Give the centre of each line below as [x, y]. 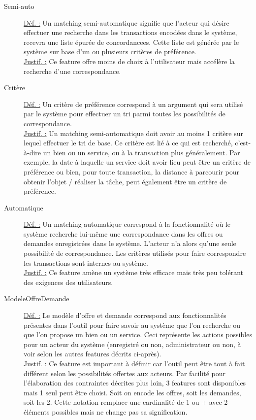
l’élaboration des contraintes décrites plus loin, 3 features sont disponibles [135, 383]
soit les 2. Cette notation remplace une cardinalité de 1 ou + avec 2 [126, 402]
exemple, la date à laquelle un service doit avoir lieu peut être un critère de [137, 162]
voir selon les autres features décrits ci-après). [93, 354]
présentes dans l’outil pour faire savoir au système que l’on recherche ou [132, 325]
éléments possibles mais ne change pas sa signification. [106, 411]
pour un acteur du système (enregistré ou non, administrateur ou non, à [132, 344]
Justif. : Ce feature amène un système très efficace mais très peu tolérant [134, 272]
